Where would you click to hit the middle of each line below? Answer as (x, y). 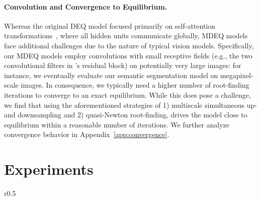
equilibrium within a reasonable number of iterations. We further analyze (117, 124)
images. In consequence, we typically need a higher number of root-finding (135, 85)
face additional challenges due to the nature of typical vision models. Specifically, (129, 45)
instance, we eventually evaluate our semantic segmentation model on (111, 75)
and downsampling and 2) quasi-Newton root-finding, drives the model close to (126, 115)
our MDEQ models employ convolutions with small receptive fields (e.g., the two (128, 55)
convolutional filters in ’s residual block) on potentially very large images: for (123, 65)
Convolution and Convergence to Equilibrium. (86, 6)
